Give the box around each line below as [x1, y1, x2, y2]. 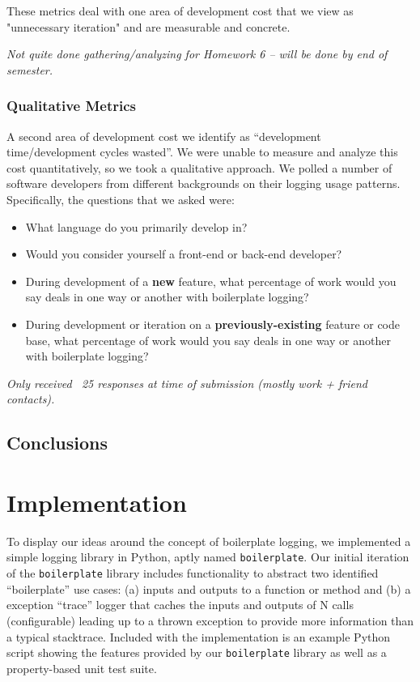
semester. [6, 61, 53, 78]
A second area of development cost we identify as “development [6, 127, 321, 144]
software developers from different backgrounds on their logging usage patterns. [6, 175, 401, 192]
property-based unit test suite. [6, 659, 157, 676]
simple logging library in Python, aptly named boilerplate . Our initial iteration [6, 548, 409, 565]
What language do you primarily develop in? [25, 218, 248, 235]
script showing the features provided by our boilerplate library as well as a [6, 644, 387, 661]
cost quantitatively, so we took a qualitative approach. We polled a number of [6, 159, 392, 176]
